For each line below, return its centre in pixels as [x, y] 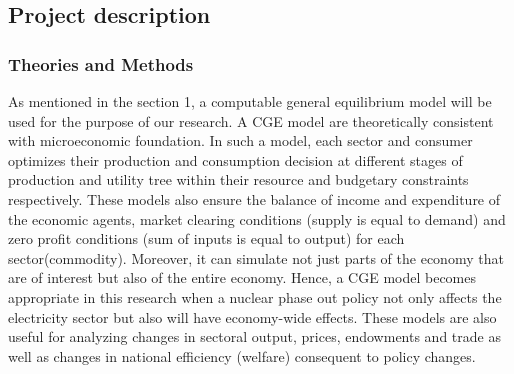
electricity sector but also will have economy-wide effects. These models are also [252, 316]
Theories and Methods [101, 63]
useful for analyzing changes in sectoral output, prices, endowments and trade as [254, 336]
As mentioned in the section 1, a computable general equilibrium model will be [250, 101]
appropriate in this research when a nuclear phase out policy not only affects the [255, 296]
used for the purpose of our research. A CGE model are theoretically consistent [251, 120]
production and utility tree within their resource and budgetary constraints [238, 179]
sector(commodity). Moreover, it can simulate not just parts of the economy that [256, 257]
